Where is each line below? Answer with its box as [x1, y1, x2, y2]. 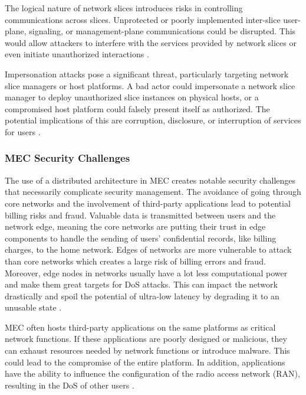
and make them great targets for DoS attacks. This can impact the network [5, 278, 278, 290]
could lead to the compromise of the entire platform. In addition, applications [5, 355, 285, 368]
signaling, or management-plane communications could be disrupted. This [29, 25, 296, 37]
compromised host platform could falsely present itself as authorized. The [5, 102, 270, 115]
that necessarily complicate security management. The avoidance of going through [5, 185, 301, 198]
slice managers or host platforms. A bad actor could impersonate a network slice [5, 79, 295, 92]
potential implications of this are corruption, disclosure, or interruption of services [5, 114, 301, 126]
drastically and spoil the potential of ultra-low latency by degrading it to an [5, 289, 279, 302]
